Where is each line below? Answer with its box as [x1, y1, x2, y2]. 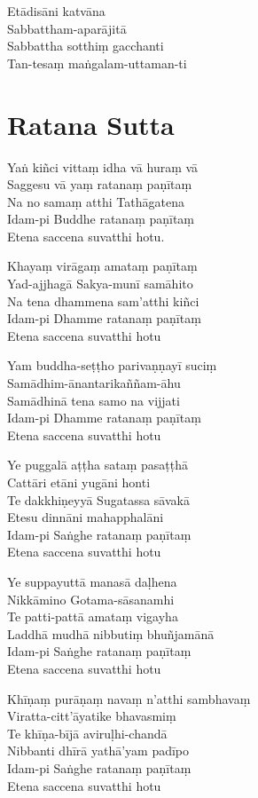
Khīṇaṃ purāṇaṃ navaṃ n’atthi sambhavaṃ [7, 689, 251, 707]
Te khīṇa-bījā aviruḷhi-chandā [7, 723, 168, 742]
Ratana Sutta [7, 106, 175, 142]
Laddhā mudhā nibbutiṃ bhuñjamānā [7, 624, 215, 643]
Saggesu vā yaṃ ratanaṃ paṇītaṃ [7, 175, 192, 194]
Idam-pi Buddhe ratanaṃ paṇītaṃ [7, 209, 195, 228]
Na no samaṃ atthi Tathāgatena [7, 192, 184, 210]
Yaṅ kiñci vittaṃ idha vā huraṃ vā [7, 157, 199, 176]
